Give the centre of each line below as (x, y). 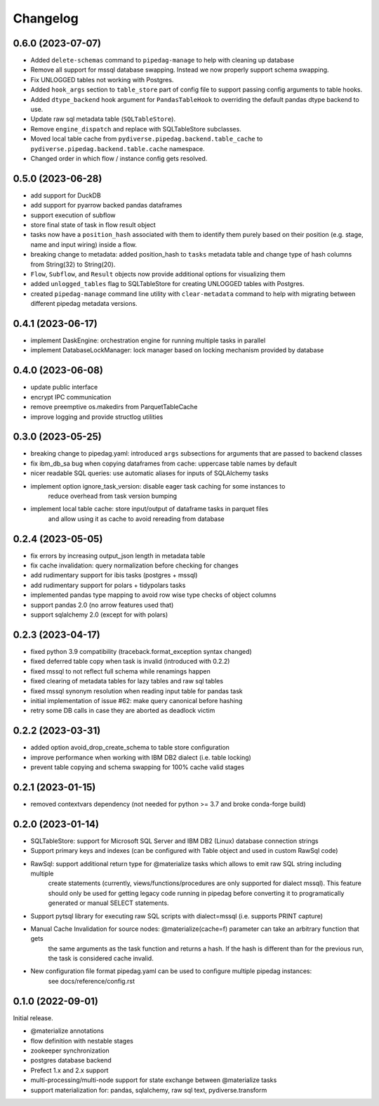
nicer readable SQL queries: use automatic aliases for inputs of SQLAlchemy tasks (149, 473)
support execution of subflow (73, 215)
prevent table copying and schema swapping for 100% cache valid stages (138, 767)
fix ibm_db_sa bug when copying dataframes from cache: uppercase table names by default (164, 463)
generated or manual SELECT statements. (108, 903)
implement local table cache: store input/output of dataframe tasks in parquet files (149, 509)
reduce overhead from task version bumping (113, 496)
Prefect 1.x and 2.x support (69, 1070)
